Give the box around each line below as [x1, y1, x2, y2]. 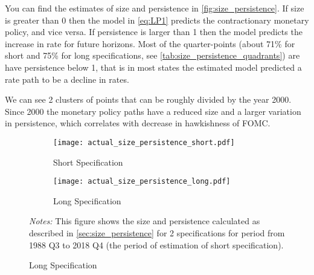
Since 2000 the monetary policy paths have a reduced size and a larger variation [5, 105, 301, 117]
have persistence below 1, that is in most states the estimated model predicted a [5, 60, 302, 73]
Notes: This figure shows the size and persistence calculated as [29, 215, 260, 227]
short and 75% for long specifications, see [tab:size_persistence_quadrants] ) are [5, 49, 300, 62]
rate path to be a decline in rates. [5, 73, 129, 85]
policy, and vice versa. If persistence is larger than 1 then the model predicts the [5, 25, 303, 38]
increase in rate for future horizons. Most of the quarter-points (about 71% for [5, 37, 295, 50]
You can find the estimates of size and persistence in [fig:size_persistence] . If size [5, 2, 304, 14]
